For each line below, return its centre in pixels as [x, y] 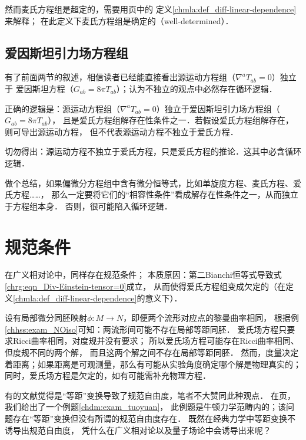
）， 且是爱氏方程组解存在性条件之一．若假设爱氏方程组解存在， [171, 120]
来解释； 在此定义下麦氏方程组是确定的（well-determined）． [119, 20]
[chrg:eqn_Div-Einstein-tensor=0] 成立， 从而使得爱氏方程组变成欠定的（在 [145, 286]
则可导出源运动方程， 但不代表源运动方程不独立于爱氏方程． [122, 131]
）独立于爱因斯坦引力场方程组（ [218, 108]
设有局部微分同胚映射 [46, 318]
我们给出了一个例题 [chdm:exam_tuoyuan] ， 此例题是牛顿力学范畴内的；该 [145, 407]
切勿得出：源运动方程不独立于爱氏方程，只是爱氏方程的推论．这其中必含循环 [153, 151]
